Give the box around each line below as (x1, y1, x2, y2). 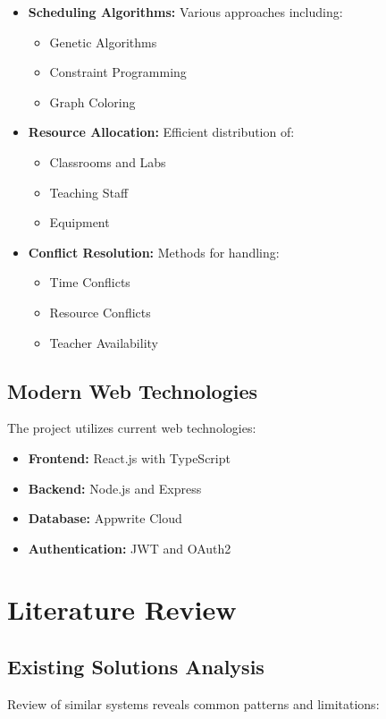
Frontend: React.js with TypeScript (28, 448, 231, 467)
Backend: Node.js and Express (28, 478, 202, 497)
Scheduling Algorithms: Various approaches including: (28, 3, 343, 21)
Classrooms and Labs (49, 152, 166, 171)
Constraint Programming (49, 63, 187, 81)
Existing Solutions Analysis (7, 653, 264, 681)
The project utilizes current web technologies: (7, 419, 256, 437)
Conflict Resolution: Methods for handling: (28, 242, 280, 261)
